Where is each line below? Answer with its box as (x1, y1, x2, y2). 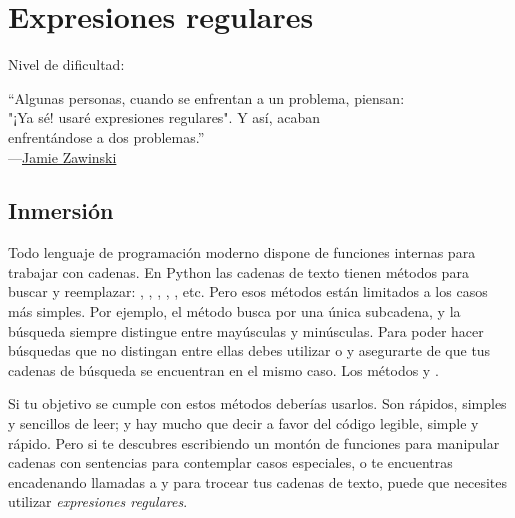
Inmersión (8, 195, 114, 226)
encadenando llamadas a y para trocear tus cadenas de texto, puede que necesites (8, 471, 508, 492)
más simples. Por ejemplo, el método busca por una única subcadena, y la (8, 301, 461, 322)
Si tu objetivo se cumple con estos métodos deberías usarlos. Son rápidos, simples (8, 393, 507, 414)
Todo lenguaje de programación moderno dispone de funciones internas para (8, 242, 476, 263)
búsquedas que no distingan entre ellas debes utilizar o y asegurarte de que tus (8, 340, 491, 361)
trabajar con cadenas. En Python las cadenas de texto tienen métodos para (8, 261, 469, 282)
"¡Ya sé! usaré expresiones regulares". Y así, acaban (8, 107, 321, 128)
